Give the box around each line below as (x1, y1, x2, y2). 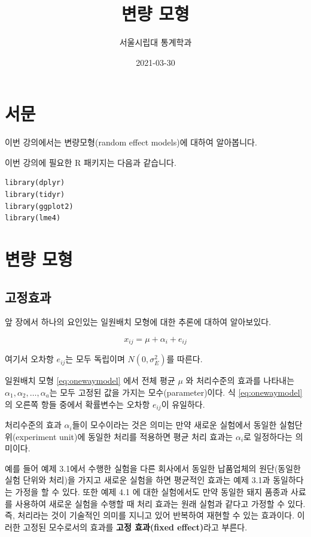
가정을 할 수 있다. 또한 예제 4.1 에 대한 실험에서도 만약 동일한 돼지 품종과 (15, 486, 288, 498)
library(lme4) (5, 214, 61, 223)
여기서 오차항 (5, 353, 54, 365)
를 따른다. (166, 353, 203, 365)
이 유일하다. (161, 398, 205, 410)
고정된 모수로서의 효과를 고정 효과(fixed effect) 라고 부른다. (23, 520, 248, 533)
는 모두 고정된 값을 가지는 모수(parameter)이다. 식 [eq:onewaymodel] (49, 386, 303, 399)
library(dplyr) (5, 178, 65, 187)
